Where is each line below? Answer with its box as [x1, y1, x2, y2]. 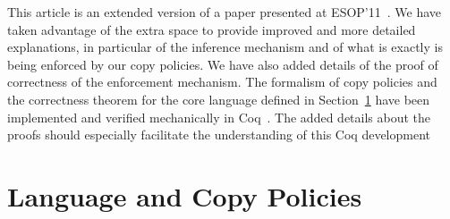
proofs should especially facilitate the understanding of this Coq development [7, 125, 431, 144]
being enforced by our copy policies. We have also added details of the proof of [7, 55, 438, 73]
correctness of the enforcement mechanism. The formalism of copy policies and [7, 72, 437, 91]
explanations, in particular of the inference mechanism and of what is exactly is [7, 38, 443, 56]
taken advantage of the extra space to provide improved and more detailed [7, 20, 416, 38]
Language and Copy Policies [7, 177, 362, 214]
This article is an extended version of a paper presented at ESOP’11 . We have [7, 3, 442, 21]
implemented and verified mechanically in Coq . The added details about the [7, 107, 431, 126]
